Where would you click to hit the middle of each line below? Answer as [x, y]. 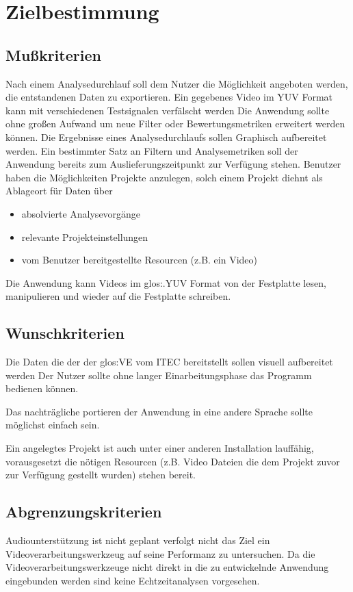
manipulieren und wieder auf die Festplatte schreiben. [118, 296]
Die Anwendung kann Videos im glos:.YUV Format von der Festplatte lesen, [166, 282]
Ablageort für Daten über [59, 191]
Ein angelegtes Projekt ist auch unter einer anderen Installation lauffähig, [160, 448]
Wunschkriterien [65, 333]
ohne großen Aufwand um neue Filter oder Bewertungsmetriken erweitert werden [175, 124]
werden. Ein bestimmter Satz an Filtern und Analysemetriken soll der [152, 150]
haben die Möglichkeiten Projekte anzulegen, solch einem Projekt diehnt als [164, 177]
